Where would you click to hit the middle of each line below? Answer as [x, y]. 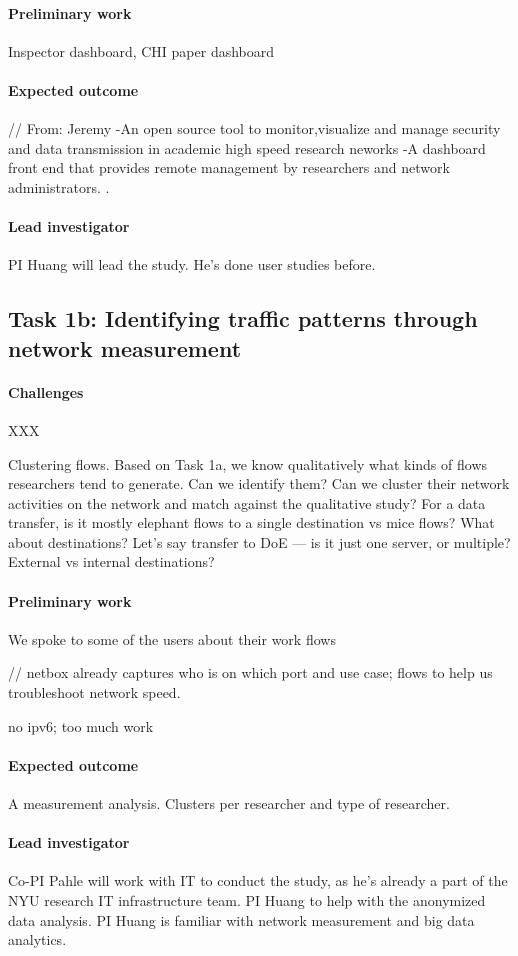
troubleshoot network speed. [94, 692]
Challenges [46, 391]
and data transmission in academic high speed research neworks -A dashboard [247, 147]
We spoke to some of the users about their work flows [172, 638]
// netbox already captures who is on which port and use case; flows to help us [250, 672]
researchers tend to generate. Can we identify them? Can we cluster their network [259, 483]
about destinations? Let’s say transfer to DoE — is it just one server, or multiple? [259, 541]
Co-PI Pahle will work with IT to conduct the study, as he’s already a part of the [258, 880]
